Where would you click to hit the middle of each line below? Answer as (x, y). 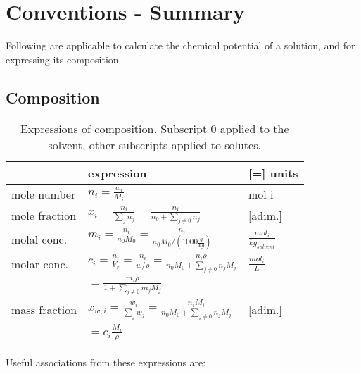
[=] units (273, 173)
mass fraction (44, 310)
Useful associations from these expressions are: (106, 362)
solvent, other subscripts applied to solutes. (154, 144)
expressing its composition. (64, 59)
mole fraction (44, 215)
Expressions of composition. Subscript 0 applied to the (154, 128)
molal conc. (39, 239)
